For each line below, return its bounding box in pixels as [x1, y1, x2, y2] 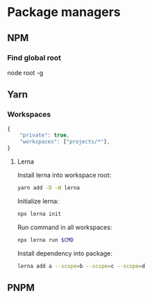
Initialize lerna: [17, 196, 59, 205]
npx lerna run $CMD [17, 236, 74, 244]
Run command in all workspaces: [17, 223, 112, 231]
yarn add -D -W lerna [17, 185, 81, 191]
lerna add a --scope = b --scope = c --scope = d [17, 262, 146, 269]
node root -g [7, 68, 44, 77]
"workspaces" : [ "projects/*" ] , [19, 139, 110, 146]
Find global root [7, 53, 61, 63]
